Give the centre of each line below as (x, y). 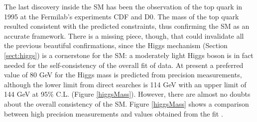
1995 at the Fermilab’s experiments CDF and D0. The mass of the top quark (122, 16)
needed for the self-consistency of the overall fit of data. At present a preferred (124, 65)
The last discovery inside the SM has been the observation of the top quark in (123, 6)
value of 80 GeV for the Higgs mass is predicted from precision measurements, (123, 75)
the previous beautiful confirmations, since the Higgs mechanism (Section (116, 45)
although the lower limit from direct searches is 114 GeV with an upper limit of (125, 84)
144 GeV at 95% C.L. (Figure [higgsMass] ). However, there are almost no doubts (127, 94)
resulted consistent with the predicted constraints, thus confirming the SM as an (127, 26)
